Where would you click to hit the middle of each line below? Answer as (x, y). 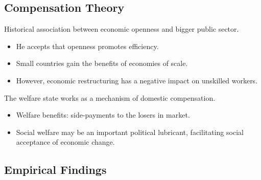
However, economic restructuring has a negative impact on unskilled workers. (137, 80)
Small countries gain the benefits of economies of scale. (102, 63)
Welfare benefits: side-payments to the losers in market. (103, 115)
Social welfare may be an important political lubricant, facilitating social (130, 132)
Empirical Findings (55, 170)
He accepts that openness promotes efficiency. (87, 46)
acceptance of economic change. (65, 142)
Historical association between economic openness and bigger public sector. (122, 29)
